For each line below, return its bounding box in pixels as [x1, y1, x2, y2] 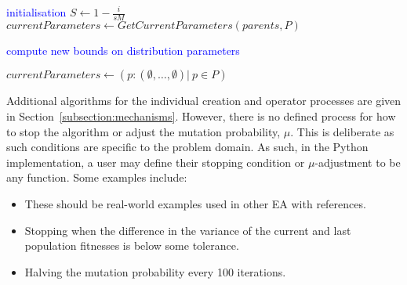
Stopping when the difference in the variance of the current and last [24, 222, 351, 238]
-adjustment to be [314, 153, 401, 170]
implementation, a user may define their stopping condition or [6, 153, 305, 170]
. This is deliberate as [290, 123, 394, 139]
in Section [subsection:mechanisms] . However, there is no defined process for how [6, 108, 396, 124]
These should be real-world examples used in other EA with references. [24, 195, 366, 211]
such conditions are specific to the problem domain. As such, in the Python [6, 139, 369, 155]
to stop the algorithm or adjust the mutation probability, [6, 123, 281, 139]
